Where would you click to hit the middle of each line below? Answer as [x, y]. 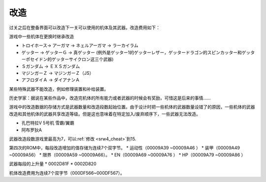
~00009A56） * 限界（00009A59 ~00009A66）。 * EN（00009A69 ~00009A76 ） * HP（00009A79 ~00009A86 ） [127, 154]
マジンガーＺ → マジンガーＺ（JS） [58, 73]
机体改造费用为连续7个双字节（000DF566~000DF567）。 [67, 173]
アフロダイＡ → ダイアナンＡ [50, 80]
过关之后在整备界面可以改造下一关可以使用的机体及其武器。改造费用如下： [84, 28]
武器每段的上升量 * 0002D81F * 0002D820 [53, 164]
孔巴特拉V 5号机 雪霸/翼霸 [48, 123]
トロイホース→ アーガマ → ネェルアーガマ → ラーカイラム [80, 45]
